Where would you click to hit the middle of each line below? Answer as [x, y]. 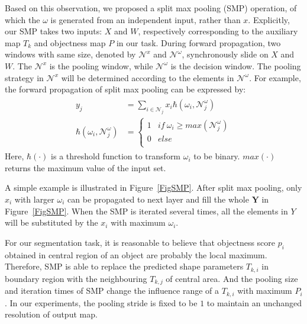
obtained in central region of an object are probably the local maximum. [136, 254]
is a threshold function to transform [116, 156]
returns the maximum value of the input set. [85, 167]
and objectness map [70, 42]
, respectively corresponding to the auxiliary [218, 31]
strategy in [24, 77]
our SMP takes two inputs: [54, 31]
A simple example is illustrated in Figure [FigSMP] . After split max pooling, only [153, 187]
